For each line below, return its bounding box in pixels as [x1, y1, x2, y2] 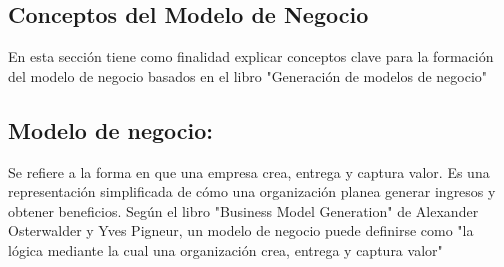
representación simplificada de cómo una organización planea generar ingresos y [8, 181, 496, 202]
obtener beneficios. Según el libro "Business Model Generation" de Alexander [8, 200, 479, 221]
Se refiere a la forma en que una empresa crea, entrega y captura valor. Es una [8, 161, 490, 182]
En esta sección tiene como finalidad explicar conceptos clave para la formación [8, 46, 494, 67]
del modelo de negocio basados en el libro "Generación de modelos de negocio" [8, 65, 488, 86]
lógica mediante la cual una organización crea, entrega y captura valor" [8, 239, 443, 260]
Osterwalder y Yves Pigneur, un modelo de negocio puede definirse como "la [8, 220, 474, 241]
